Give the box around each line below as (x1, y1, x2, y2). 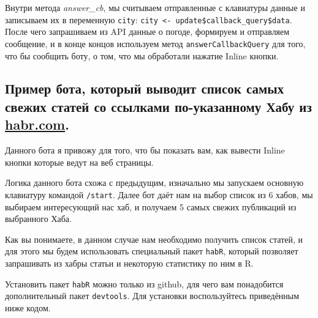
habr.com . (5, 115, 69, 134)
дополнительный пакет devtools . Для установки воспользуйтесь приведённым (5, 289, 300, 302)
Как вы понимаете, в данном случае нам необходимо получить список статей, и (5, 232, 303, 245)
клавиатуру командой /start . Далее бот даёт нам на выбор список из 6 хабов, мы (5, 188, 313, 201)
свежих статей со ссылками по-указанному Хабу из (5, 97, 312, 116)
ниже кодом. (5, 301, 51, 314)
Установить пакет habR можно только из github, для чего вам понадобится (5, 277, 284, 290)
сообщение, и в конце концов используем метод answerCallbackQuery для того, (5, 37, 306, 50)
